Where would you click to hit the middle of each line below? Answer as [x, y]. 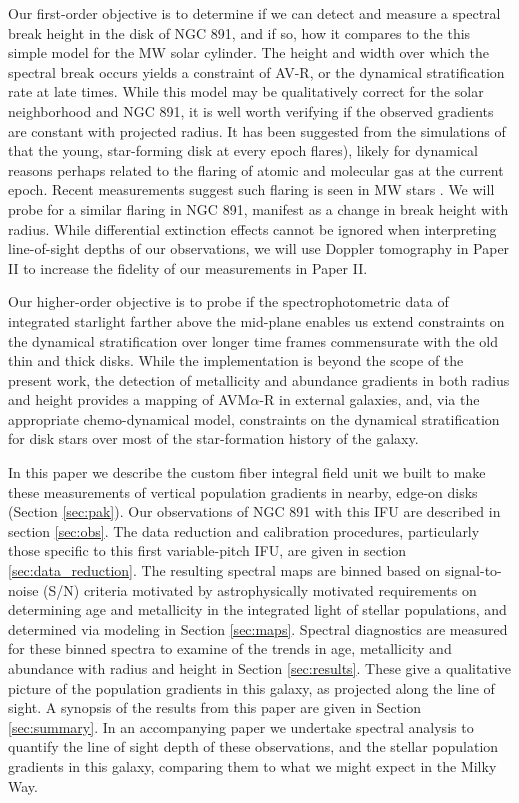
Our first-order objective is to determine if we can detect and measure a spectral [254, 13]
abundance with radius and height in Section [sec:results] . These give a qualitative [259, 668]
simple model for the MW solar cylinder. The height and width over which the [248, 52]
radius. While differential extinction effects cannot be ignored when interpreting [252, 228]
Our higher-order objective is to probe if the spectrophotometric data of [228, 301]
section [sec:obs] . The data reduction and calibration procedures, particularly [244, 530]
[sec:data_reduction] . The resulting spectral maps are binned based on [224, 570]
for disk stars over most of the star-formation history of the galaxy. [213, 438]
